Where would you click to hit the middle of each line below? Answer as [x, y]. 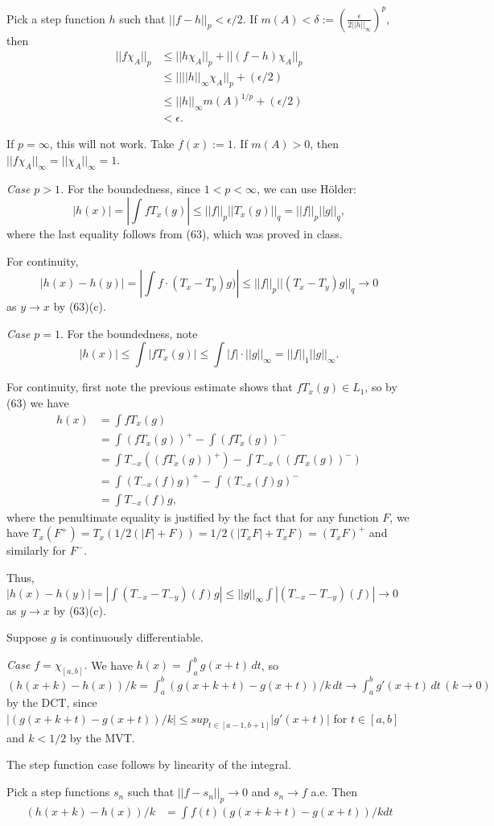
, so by [381, 387]
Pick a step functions [58, 792]
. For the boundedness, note [129, 333]
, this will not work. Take [112, 144]
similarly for [37, 550]
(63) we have [38, 403]
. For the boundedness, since [131, 188]
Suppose [27, 637]
